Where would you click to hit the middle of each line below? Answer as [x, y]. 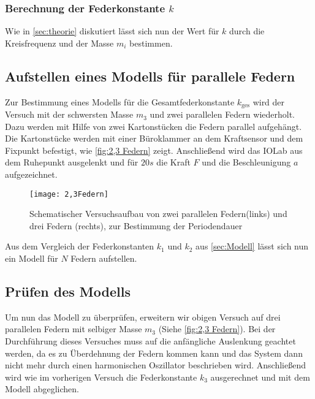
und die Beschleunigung [246, 162]
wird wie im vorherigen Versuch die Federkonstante [101, 377]
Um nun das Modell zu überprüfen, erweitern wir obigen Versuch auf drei [143, 317]
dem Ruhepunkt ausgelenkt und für [72, 162]
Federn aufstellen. [104, 258]
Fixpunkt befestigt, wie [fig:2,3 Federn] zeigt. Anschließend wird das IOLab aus [154, 150]
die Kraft [173, 162]
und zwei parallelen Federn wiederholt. [222, 114]
